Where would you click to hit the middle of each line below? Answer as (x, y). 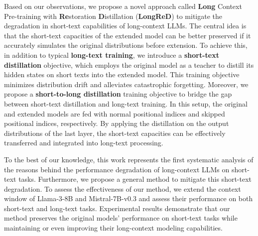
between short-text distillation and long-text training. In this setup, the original (126, 103)
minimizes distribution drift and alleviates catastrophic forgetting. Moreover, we (126, 84)
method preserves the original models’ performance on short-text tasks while (121, 218)
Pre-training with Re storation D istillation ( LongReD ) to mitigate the (113, 16)
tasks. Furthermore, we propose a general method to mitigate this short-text (135, 179)
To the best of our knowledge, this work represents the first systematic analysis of (129, 159)
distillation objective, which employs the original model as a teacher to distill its (129, 64)
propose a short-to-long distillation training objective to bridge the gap (118, 94)
